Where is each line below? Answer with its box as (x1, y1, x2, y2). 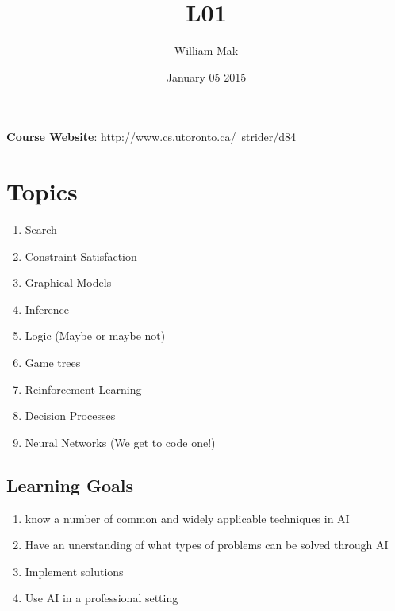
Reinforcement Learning (25, 380, 142, 397)
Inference (25, 300, 70, 317)
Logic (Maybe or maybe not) (25, 327, 166, 344)
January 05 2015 (166, 68, 247, 85)
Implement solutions (25, 563, 124, 579)
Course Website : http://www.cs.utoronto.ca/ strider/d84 (6, 128, 297, 145)
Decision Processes (25, 407, 116, 424)
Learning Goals (6, 472, 133, 497)
